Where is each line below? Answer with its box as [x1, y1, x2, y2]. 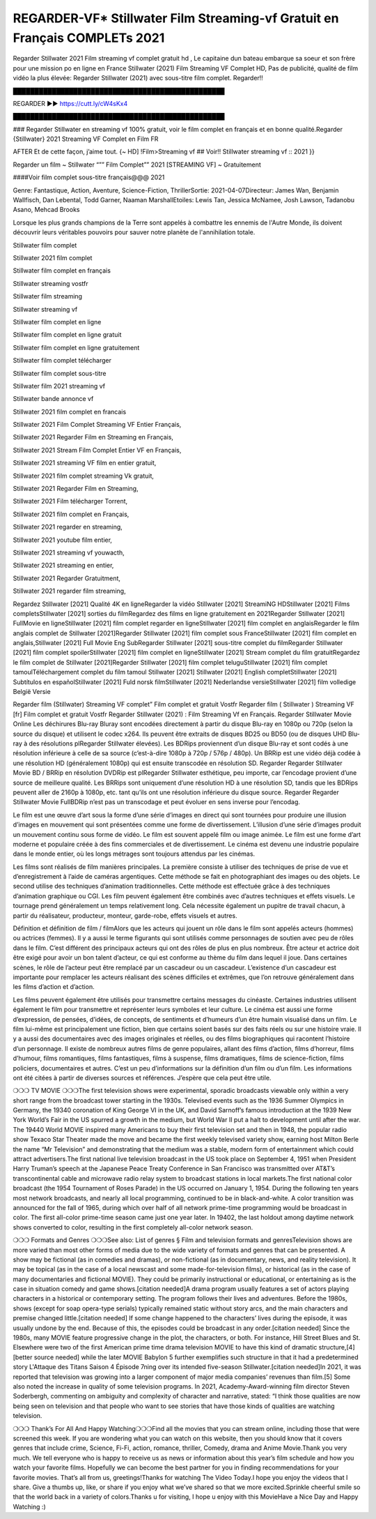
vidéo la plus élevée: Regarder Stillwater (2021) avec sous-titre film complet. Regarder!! [13, 74, 264, 82]
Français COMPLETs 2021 [13, 30, 165, 45]
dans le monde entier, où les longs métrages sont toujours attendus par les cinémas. [13, 849, 256, 858]
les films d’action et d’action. [13, 983, 95, 991]
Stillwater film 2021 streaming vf [13, 381, 106, 390]
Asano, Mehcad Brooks [13, 206, 80, 214]
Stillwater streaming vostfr [13, 279, 88, 287]
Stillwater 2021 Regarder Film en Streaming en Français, [13, 433, 174, 441]
